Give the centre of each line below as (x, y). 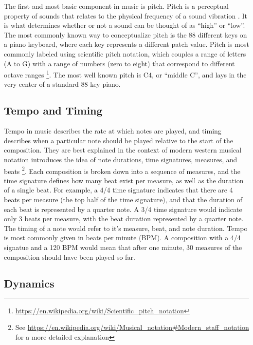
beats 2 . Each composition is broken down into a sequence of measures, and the (122, 170)
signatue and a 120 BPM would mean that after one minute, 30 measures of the (123, 247)
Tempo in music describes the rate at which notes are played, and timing (113, 131)
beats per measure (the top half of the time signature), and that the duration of (123, 200)
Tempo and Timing (53, 110)
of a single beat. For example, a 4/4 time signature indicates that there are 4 (118, 190)
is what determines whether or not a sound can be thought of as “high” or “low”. (125, 25)
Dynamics (29, 283)
